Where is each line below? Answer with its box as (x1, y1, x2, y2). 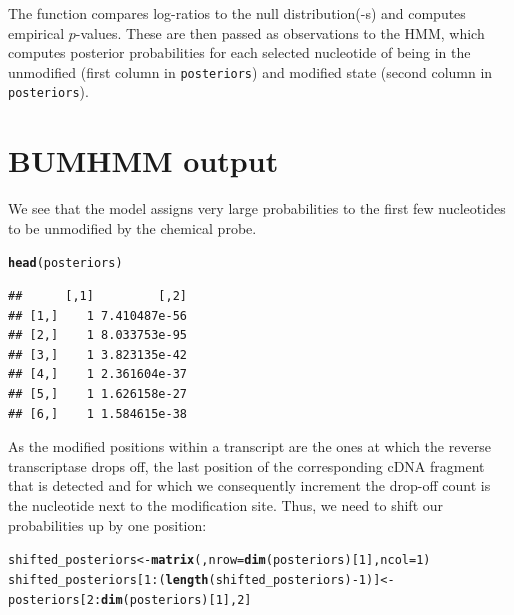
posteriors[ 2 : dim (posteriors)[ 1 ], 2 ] (8, 592, 252, 607)
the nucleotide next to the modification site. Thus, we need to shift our (8, 495, 444, 515)
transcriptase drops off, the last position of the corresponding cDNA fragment (8, 455, 485, 476)
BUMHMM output (8, 140, 279, 181)
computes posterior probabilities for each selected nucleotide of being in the (8, 42, 471, 63)
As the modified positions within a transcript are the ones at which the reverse (8, 436, 491, 457)
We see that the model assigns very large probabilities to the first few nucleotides (8, 198, 506, 219)
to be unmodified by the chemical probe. (8, 217, 257, 238)
